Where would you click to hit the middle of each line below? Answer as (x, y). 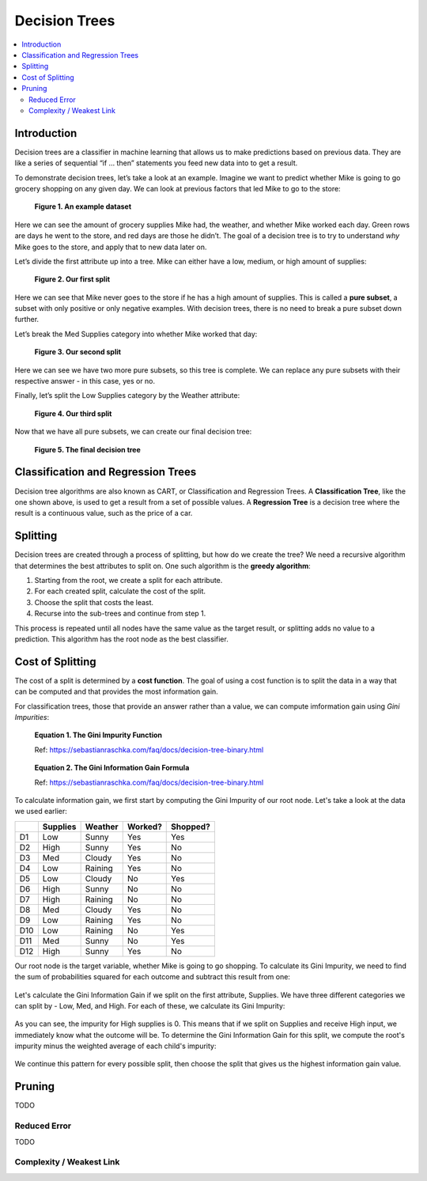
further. (27, 320)
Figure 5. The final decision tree (88, 449)
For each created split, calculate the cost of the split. (120, 591)
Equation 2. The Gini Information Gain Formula (112, 768)
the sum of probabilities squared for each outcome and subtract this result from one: (152, 977)
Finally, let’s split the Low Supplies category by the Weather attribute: (127, 396)
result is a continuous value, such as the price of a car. (104, 513)
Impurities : (32, 717)
